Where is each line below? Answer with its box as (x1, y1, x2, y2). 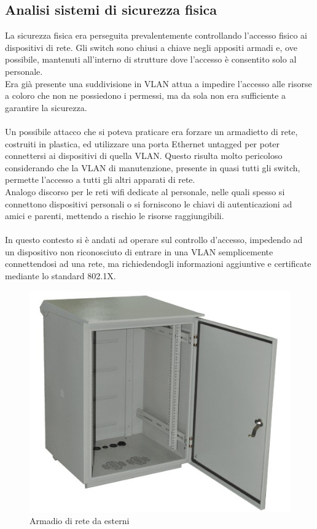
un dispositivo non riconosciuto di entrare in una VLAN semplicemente (5, 245, 273, 258)
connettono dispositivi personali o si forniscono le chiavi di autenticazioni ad (5, 197, 292, 210)
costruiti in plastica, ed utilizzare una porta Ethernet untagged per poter (5, 137, 280, 150)
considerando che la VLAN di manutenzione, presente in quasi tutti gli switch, (5, 161, 300, 174)
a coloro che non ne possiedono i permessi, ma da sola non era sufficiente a (5, 89, 286, 102)
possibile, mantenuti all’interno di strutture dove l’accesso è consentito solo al (5, 53, 297, 66)
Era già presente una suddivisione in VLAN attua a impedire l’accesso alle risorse (5, 77, 312, 90)
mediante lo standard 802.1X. (5, 269, 116, 282)
